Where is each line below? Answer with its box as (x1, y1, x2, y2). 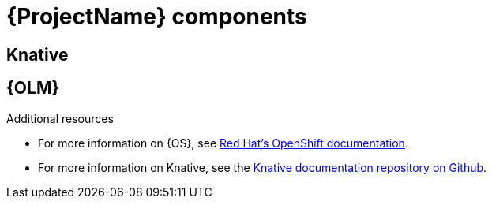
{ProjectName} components (6, 3, 307, 30)
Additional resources (6, 111, 114, 125)
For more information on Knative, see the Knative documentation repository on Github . (38, 160, 487, 174)
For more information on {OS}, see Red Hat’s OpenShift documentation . (38, 136, 408, 150)
